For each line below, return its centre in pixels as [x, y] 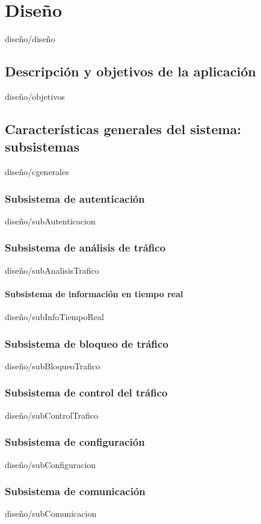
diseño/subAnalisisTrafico [52, 270]
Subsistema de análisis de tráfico [85, 248]
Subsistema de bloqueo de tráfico [87, 343]
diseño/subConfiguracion [51, 464]
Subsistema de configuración [75, 442]
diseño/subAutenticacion [50, 220]
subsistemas [42, 146]
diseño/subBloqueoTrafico [53, 365]
